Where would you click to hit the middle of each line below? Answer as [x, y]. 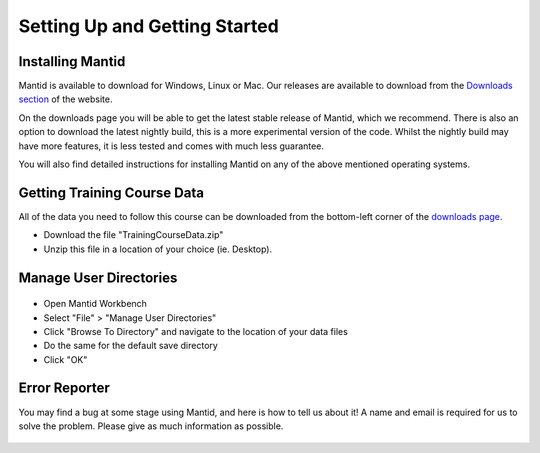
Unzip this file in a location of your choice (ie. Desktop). [158, 249]
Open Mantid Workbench [95, 304]
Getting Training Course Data [111, 192]
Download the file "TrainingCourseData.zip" [133, 235]
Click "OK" [65, 359]
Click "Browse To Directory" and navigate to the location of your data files [196, 331]
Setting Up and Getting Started [148, 26]
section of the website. [65, 99]
